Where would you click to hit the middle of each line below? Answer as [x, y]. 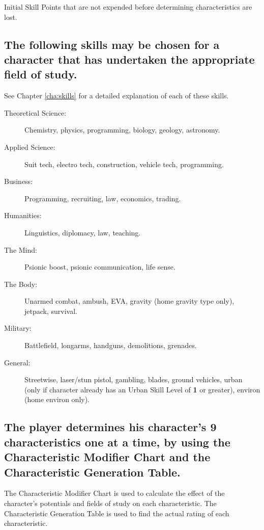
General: [17, 362]
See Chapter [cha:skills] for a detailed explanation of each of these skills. [116, 96]
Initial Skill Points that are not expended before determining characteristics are [128, 7]
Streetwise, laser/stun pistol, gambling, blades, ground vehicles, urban [134, 379]
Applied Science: [30, 147]
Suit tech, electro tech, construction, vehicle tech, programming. [124, 164]
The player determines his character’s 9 [110, 427]
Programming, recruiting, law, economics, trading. [103, 198]
